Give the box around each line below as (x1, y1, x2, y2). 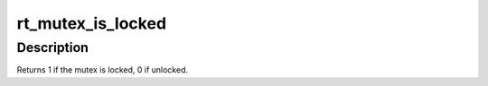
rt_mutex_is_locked (16, 13, 167, 33)
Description (16, 39, 89, 56)
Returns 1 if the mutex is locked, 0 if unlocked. (16, 64, 189, 75)
